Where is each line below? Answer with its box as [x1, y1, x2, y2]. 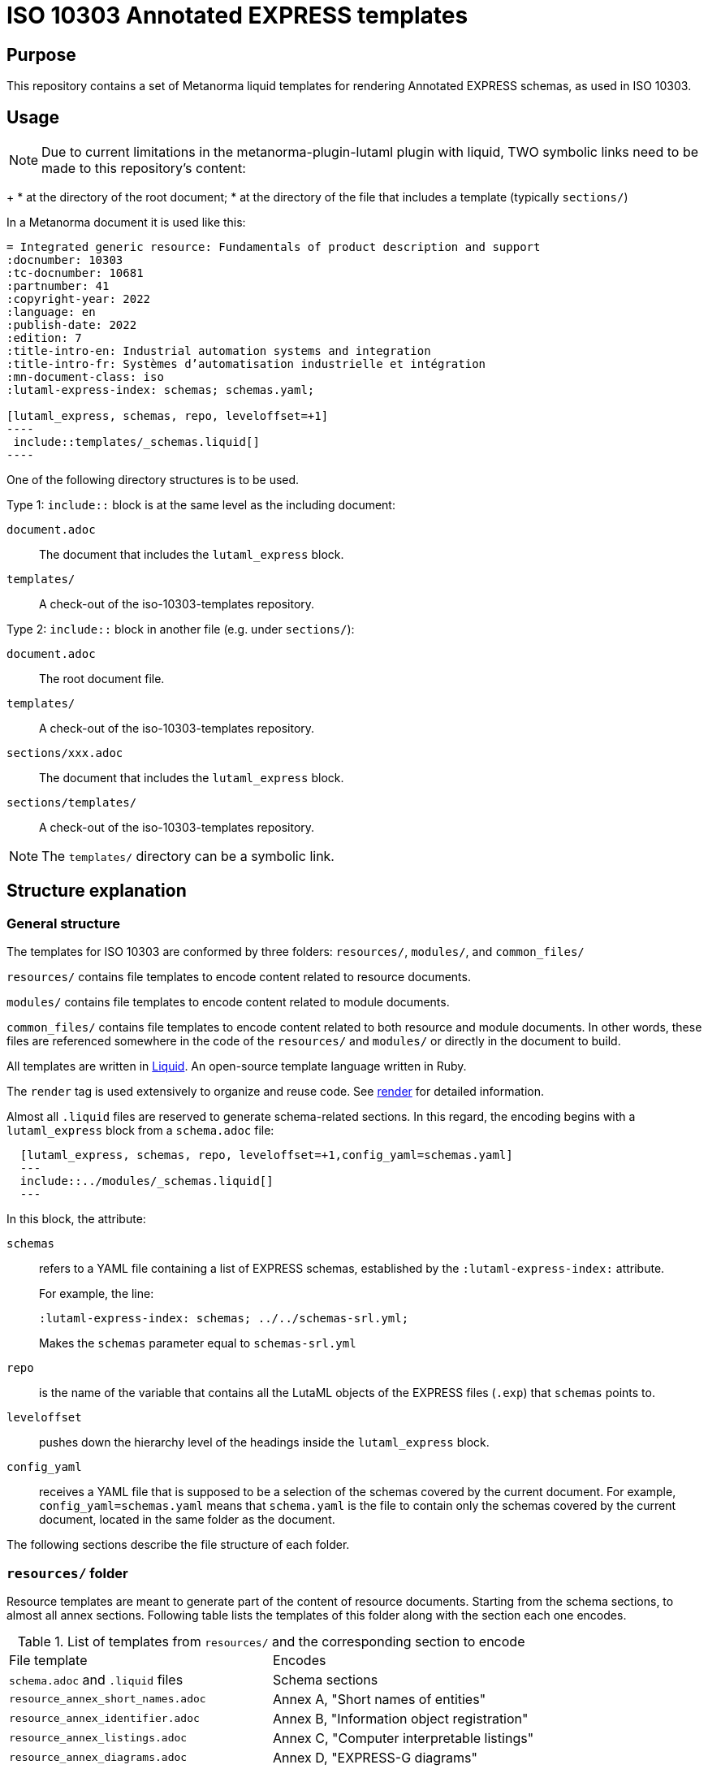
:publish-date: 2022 [6, 318, 137, 332]
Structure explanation [6, 880, 187, 902]
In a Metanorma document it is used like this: [6, 215, 246, 230]
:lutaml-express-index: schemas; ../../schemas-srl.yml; [39, 1312, 409, 1326]
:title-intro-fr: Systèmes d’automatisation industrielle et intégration [6, 357, 486, 371]
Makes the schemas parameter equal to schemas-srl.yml [39, 1336, 356, 1351]
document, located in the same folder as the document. [39, 1512, 335, 1527]
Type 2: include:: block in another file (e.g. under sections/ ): [6, 622, 355, 637]
